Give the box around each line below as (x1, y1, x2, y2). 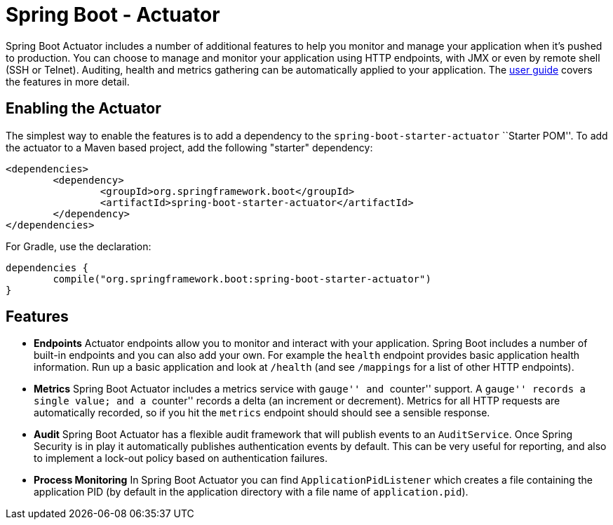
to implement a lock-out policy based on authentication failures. (34, 452, 328, 465)
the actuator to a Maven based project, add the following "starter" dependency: (6, 141, 373, 154)
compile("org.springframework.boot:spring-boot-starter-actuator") (53, 273, 431, 285)
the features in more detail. (6, 75, 130, 88)
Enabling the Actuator (6, 100, 161, 118)
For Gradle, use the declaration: (6, 240, 151, 252)
